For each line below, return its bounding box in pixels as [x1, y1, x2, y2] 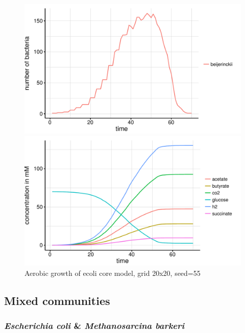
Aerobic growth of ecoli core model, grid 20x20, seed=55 [24, 267, 201, 278]
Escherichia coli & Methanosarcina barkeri [4, 319, 185, 331]
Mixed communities [4, 292, 110, 308]
